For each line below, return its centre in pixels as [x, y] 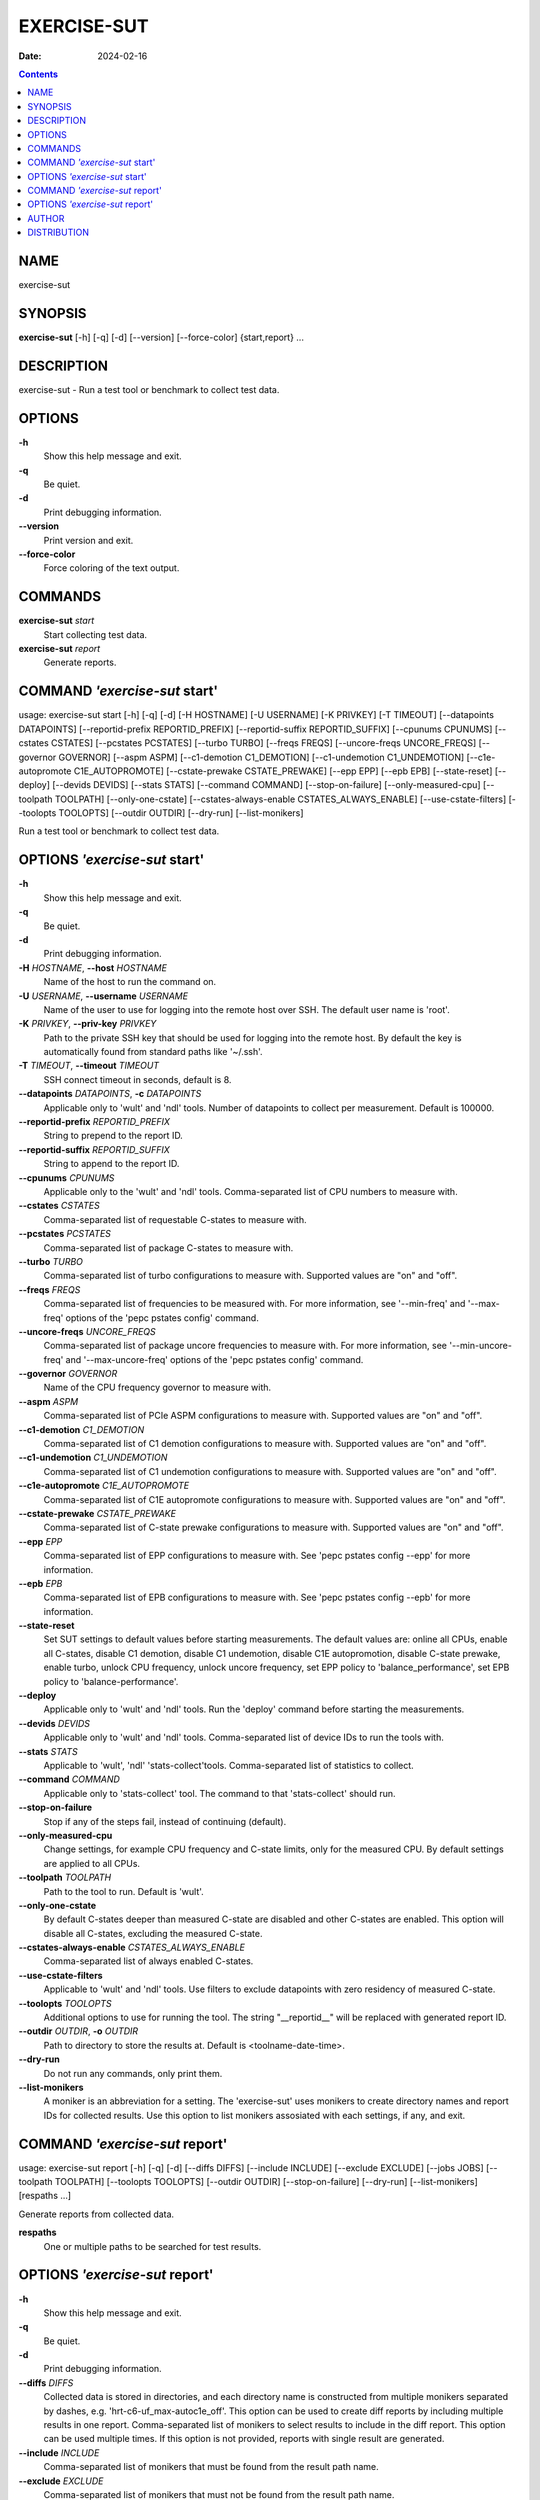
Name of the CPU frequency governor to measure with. [157, 1387]
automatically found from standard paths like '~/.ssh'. [153, 1052]
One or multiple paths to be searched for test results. [152, 2246]
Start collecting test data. [95, 634]
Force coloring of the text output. [111, 568]
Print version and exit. [88, 540]
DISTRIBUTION [58, 232]
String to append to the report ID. [111, 1164]
